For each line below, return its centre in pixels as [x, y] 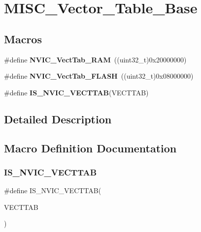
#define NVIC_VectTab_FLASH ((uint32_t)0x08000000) [99, 76]
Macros [23, 39]
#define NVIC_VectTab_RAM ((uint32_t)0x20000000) [95, 59]
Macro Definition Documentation [90, 148]
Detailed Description [58, 119]
